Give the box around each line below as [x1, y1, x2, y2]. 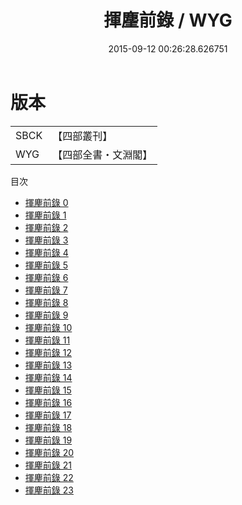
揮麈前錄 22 [24, 471, 74, 483]
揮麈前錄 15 [24, 384, 72, 396]
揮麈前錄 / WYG [103, 9, 233, 32]
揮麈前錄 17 [24, 409, 72, 421]
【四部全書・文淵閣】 [52, 147, 153, 161]
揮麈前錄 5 [24, 259, 69, 271]
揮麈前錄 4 [24, 246, 69, 258]
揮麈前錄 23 [24, 484, 74, 496]
